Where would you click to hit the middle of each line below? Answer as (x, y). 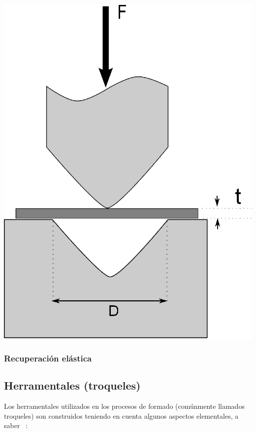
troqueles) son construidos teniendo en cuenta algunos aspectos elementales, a (121, 415)
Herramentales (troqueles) (72, 385)
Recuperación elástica (48, 358)
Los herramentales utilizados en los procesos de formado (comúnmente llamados (124, 406)
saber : (16, 425)
